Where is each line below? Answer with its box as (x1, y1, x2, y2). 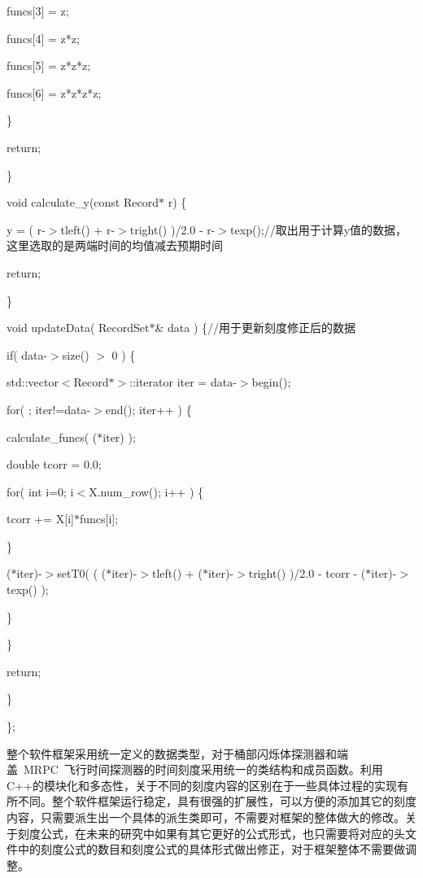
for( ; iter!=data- (7, 400, 91, 417)
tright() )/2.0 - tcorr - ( (248, 565, 366, 582)
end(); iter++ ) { (105, 400, 192, 417)
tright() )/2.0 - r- (129, 221, 216, 238)
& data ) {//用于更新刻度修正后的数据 (155, 319, 356, 336)
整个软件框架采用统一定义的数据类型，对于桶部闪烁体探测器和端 (7, 745, 348, 762)
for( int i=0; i (7, 483, 74, 500)
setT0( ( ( (57, 565, 107, 582)
